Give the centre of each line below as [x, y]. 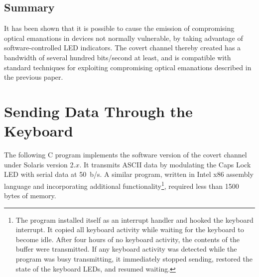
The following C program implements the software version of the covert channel [126, 155]
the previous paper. [34, 77]
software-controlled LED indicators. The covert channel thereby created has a [123, 48]
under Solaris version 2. [40, 164]
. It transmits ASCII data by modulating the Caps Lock [165, 164]
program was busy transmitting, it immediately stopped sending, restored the [134, 259]
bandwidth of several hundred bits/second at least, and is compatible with [118, 57]
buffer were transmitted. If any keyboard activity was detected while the [126, 249]
